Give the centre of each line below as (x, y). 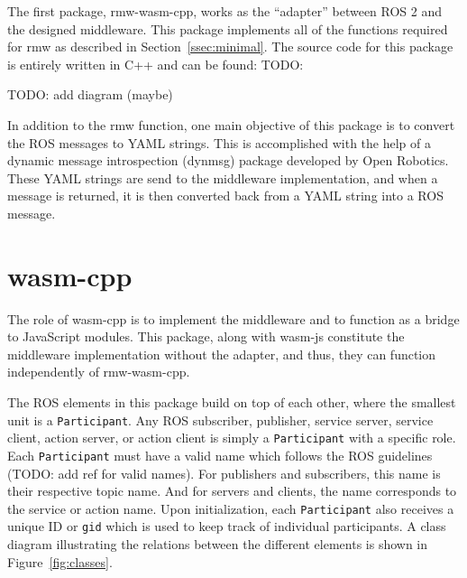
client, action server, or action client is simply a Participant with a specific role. (232, 438)
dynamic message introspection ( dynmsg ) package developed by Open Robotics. (228, 160)
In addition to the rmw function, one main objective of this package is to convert (231, 124)
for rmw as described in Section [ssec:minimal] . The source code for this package (230, 47)
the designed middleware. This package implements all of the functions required (228, 28)
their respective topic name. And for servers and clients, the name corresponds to (232, 491)
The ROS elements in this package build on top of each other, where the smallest (232, 402)
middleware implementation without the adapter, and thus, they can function (222, 354)
